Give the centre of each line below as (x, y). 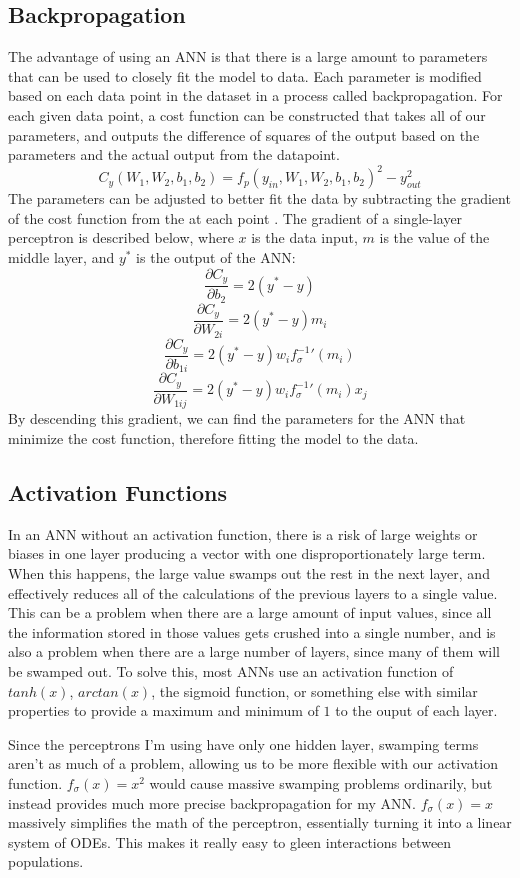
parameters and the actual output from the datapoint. (174, 154)
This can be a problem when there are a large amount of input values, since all (250, 612)
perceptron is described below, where (121, 237)
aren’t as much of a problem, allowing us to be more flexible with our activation (253, 763)
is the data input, (304, 237)
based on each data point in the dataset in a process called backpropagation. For (255, 95)
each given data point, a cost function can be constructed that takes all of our (247, 114)
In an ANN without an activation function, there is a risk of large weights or (243, 533)
